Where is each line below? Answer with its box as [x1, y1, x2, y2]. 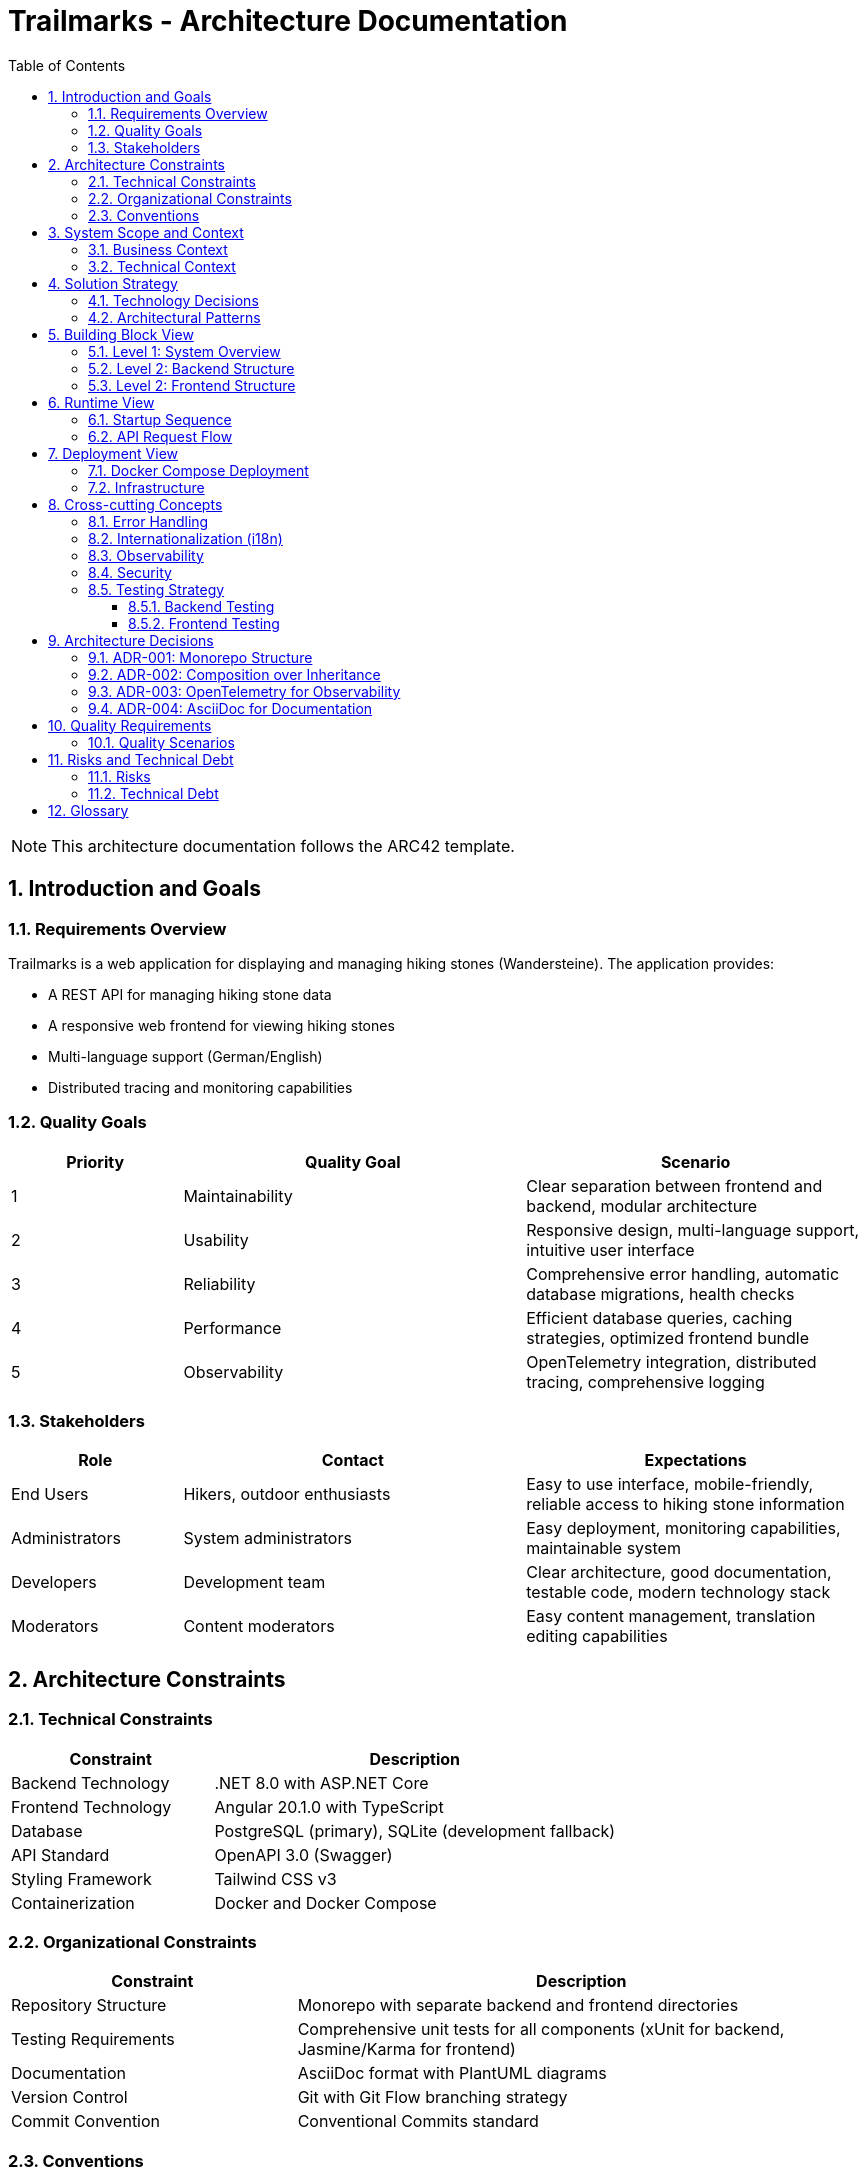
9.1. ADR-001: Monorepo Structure [88, 648, 313, 666]
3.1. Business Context [88, 240, 228, 258]
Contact [321, 1450, 384, 1471]
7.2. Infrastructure [88, 478, 205, 496]
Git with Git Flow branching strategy [297, 2087, 568, 2108]
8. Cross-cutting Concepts [48, 495, 223, 513]
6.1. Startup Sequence [88, 410, 232, 428]
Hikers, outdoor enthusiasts [183, 1484, 391, 1505]
